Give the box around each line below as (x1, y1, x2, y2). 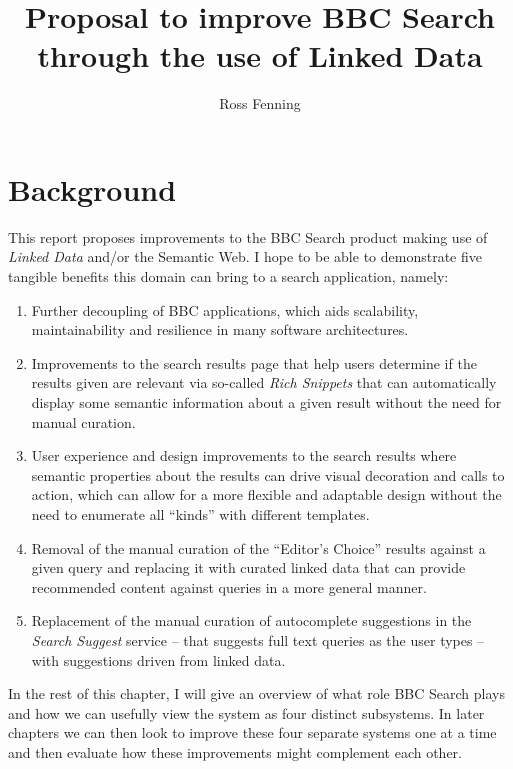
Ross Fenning (219, 93, 301, 114)
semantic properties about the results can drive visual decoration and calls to (31, 464, 505, 485)
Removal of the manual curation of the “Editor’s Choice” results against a (31, 537, 486, 558)
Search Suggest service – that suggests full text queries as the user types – (31, 629, 485, 650)
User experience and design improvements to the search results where (31, 445, 457, 466)
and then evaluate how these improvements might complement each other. (8, 741, 463, 762)
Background (8, 168, 177, 209)
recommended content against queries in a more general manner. (31, 576, 427, 597)
